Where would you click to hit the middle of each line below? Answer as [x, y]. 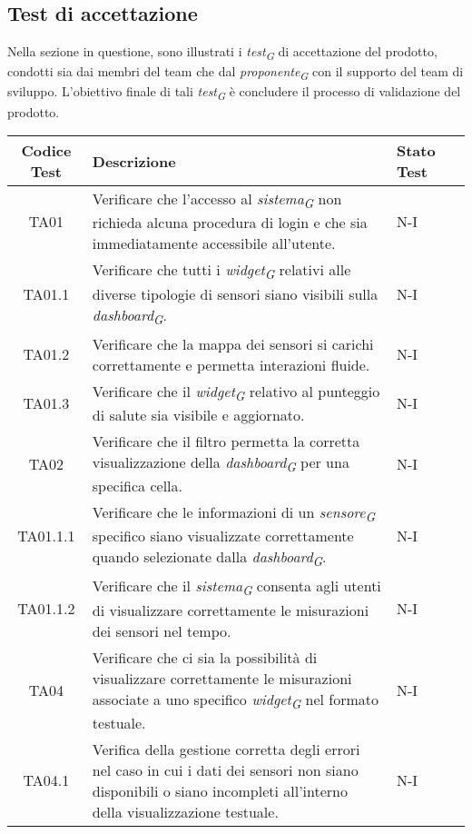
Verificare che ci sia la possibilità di [205, 657]
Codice [46, 151]
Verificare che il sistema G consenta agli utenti [236, 587]
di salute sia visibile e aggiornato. [198, 414]
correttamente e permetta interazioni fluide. [231, 364]
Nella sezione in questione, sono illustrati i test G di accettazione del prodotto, [222, 52]
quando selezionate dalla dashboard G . [209, 558]
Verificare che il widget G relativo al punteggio [236, 392]
